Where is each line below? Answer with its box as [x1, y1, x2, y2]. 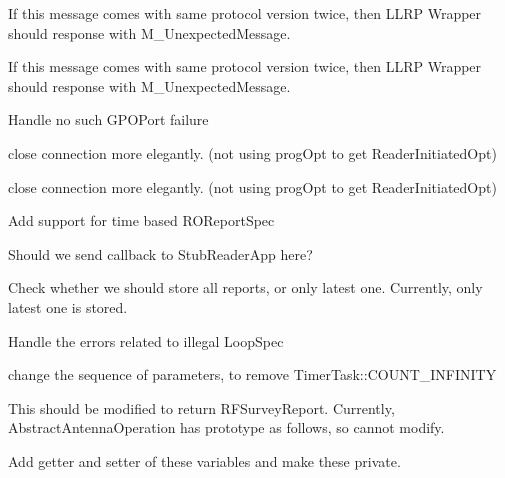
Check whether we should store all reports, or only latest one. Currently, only [8, 277, 483, 298]
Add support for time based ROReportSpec [8, 210, 275, 231]
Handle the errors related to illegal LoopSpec [8, 330, 284, 351]
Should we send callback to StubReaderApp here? [8, 243, 313, 264]
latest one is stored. [8, 296, 128, 317]
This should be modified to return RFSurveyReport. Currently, [8, 397, 395, 418]
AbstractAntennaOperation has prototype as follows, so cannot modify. [8, 417, 445, 438]
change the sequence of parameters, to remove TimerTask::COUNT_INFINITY [8, 364, 497, 385]
